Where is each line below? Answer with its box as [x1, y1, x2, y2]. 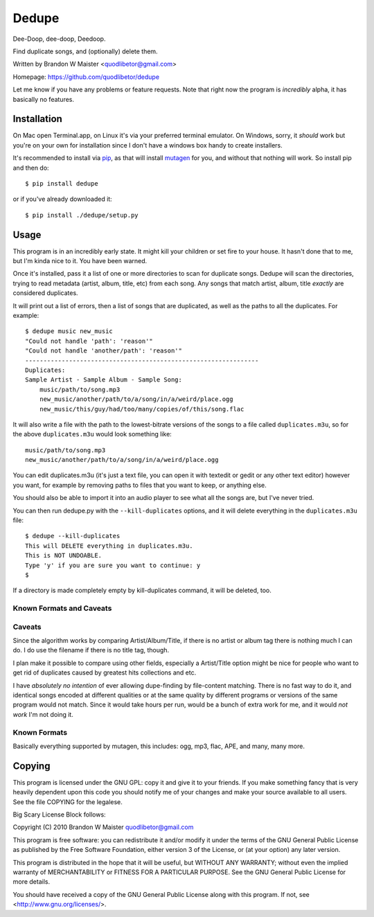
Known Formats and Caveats [12, 603, 112, 613]
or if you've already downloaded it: [12, 195, 112, 204]
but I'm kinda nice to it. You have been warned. [12, 257, 148, 265]
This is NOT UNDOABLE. [25, 551, 103, 560]
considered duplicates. [12, 289, 79, 297]
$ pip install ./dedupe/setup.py [25, 211, 139, 219]
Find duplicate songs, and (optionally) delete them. [12, 47, 159, 55]
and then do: [12, 163, 49, 172]
